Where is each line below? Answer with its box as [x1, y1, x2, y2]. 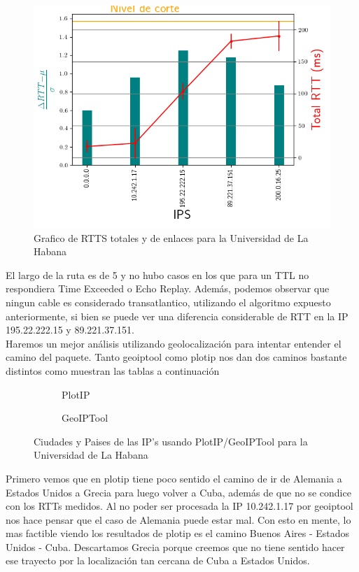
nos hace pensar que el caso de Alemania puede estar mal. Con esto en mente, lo [6, 512, 351, 527]
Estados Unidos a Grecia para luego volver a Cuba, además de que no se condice [6, 485, 351, 499]
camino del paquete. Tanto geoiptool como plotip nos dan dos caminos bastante [6, 350, 347, 364]
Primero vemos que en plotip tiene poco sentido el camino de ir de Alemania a [6, 471, 342, 485]
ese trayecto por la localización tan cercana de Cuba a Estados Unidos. [6, 553, 310, 568]
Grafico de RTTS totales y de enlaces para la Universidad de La [34, 230, 309, 245]
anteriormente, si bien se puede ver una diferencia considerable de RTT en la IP [6, 308, 349, 323]
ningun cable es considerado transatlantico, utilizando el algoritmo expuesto [6, 294, 331, 309]
